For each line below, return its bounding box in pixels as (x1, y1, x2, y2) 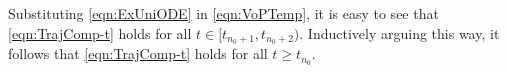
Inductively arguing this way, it (307, 22, 500, 43)
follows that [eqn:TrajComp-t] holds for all (8, 43, 268, 64)
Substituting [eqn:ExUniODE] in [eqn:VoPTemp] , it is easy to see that (8, 3, 439, 23)
